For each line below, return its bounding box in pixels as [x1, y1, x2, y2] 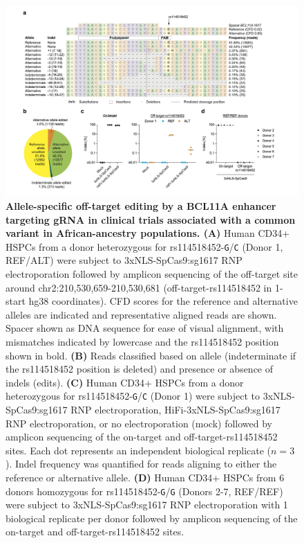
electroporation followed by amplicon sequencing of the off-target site [6, 266, 298, 281]
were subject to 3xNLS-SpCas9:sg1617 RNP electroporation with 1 [6, 497, 288, 512]
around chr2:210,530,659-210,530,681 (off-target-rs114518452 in [6, 280, 272, 294]
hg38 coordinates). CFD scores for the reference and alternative [28, 294, 298, 308]
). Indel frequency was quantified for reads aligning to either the [6, 456, 277, 471]
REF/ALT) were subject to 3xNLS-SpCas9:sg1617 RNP [6, 253, 243, 267]
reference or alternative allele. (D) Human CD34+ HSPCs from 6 [6, 470, 285, 484]
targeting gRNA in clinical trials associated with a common [6, 212, 296, 226]
